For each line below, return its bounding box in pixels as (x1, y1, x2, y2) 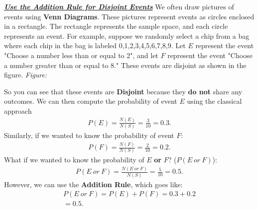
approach (4, 105, 32, 116)
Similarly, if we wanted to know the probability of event (4, 130, 174, 140)
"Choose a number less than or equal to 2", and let (4, 50, 158, 60)
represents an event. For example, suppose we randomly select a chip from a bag (4, 30, 250, 41)
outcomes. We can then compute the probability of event (4, 96, 177, 106)
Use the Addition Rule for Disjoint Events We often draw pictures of (4, 1, 234, 11)
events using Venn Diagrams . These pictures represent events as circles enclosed (4, 11, 255, 21)
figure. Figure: (4, 70, 47, 80)
